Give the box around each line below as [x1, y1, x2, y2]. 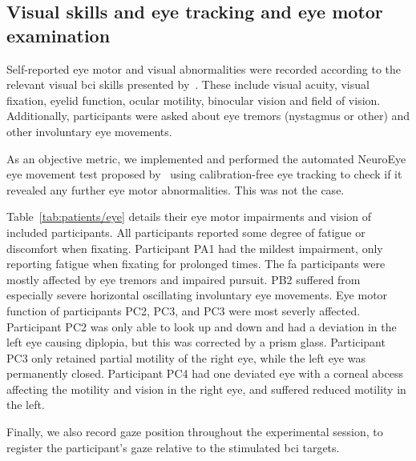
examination [6, 22, 111, 47]
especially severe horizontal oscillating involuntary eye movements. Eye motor [6, 287, 388, 303]
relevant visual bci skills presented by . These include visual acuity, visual [6, 76, 370, 93]
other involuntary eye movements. [6, 122, 172, 139]
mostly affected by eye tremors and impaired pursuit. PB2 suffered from [6, 271, 361, 287]
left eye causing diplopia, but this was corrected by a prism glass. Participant [6, 334, 386, 351]
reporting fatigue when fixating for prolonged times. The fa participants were [6, 255, 386, 272]
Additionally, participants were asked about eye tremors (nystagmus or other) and [6, 107, 410, 124]
